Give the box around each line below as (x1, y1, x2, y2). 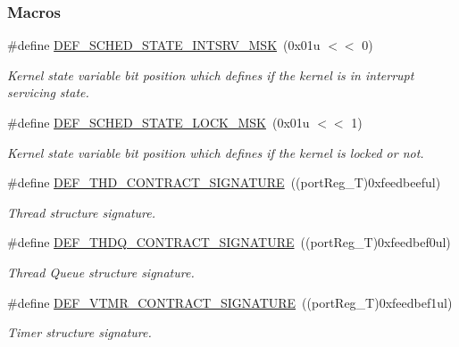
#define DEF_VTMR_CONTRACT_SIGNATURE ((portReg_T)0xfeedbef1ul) (7, 293, 453, 311)
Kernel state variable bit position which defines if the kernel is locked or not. (7, 143, 424, 161)
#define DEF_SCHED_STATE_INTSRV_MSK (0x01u (7, 36, 321, 54)
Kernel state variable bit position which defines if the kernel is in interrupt (7, 65, 414, 84)
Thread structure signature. (7, 202, 156, 221)
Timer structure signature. (7, 323, 152, 342)
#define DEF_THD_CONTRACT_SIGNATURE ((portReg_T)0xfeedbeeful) (7, 173, 441, 192)
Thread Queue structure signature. (7, 262, 195, 281)
